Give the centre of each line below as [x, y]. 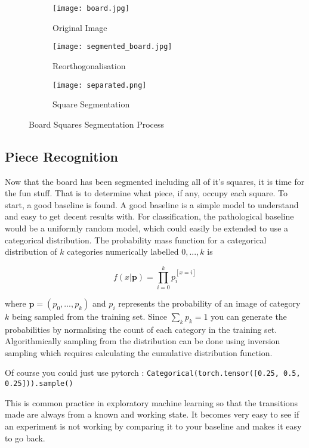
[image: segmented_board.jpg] [112, 47]
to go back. [25, 438]
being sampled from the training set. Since [89, 316]
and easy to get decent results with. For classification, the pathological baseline [149, 216]
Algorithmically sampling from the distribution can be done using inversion [143, 341]
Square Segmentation [91, 104]
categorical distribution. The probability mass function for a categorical [136, 240]
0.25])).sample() [39, 384]
